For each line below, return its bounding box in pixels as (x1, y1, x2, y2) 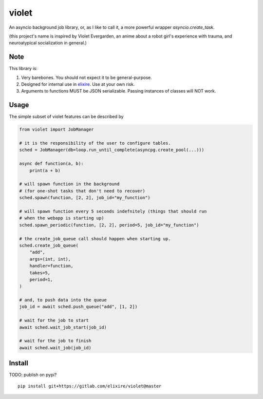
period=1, (29, 277, 53, 282)
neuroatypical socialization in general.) (9, 40, 87, 46)
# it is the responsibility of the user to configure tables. (19, 140, 171, 146)
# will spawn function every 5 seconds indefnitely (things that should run (19, 209, 207, 214)
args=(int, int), (29, 256, 71, 262)
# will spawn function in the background (19, 181, 120, 187)
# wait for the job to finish (19, 338, 92, 343)
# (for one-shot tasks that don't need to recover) (19, 188, 146, 193)
